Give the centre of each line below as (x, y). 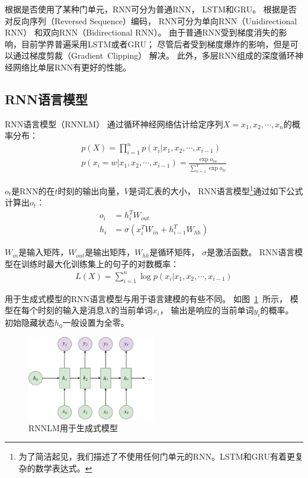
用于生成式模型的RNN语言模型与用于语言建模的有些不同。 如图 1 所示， (146, 298)
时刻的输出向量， (91, 190)
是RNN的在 (33, 190)
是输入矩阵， (44, 252)
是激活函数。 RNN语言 (251, 252)
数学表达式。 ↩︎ (64, 468)
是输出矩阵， (110, 252)
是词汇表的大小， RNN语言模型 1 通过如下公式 (216, 190)
